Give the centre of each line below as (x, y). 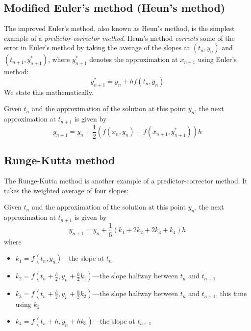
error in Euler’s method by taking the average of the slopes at (97, 47)
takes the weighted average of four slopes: (66, 190)
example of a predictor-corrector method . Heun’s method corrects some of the (119, 38)
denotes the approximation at (134, 59)
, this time (231, 293)
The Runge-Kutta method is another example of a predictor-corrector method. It (126, 181)
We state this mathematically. (49, 92)
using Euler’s (217, 59)
